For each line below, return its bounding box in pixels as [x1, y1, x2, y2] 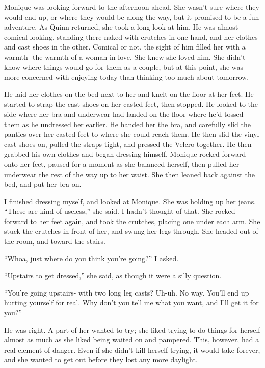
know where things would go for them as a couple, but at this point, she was [4, 61, 244, 72]
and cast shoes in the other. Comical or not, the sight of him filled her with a [4, 41, 246, 52]
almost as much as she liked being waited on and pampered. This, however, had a [4, 334, 259, 345]
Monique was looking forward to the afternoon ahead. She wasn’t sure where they [4, 2, 259, 12]
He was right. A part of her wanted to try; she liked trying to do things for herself [4, 324, 260, 335]
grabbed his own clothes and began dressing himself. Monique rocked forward [4, 149, 246, 159]
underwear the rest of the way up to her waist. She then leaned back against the [4, 168, 255, 179]
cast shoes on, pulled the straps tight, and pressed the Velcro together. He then [4, 138, 252, 149]
